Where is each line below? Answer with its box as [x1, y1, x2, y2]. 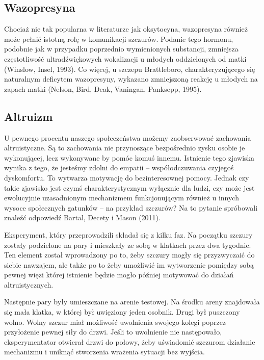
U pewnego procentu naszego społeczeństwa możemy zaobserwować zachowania [4, 132, 251, 143]
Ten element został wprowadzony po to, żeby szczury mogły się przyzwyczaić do [4, 249, 255, 260]
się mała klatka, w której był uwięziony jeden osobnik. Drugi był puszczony [4, 306, 240, 317]
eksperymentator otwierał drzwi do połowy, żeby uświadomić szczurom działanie [4, 336, 255, 347]
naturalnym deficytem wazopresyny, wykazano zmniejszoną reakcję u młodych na [4, 73, 258, 84]
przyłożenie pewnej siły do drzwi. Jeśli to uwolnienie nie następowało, [4, 326, 222, 337]
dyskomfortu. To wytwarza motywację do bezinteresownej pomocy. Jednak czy [4, 172, 249, 183]
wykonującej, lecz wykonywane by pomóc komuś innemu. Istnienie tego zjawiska [4, 152, 254, 163]
